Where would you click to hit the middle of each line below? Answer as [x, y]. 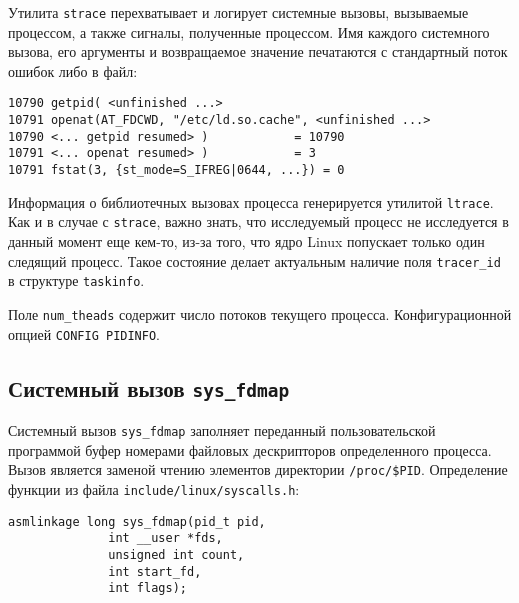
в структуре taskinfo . [76, 280]
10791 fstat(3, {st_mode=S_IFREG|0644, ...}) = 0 [176, 170]
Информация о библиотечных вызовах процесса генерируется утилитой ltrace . [251, 201]
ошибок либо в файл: [73, 70]
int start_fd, [155, 571]
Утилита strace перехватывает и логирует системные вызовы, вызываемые [238, 12]
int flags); [147, 588]
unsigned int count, [176, 554]
